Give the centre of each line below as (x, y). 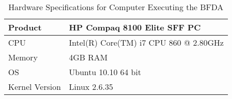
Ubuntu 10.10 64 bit (105, 72)
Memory (23, 57)
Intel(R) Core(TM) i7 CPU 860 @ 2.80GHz (146, 42)
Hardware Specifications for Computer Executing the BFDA (116, 7)
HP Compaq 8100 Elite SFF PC (135, 27)
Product (25, 27)
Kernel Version (35, 87)
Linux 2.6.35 (91, 87)
